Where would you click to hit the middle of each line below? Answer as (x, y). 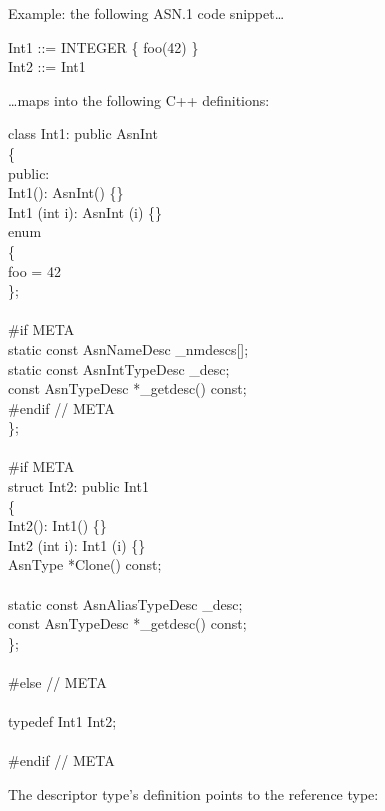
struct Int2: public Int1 (78, 486)
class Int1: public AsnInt (83, 133)
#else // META (57, 682)
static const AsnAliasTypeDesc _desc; (125, 603)
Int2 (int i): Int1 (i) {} (77, 544)
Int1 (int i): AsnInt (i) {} (85, 211)
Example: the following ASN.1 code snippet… (146, 13)
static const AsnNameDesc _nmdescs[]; (128, 348)
